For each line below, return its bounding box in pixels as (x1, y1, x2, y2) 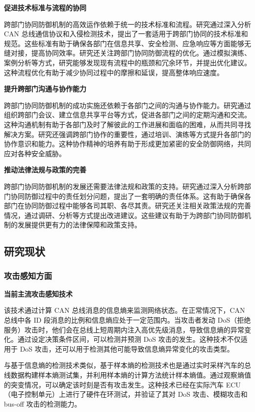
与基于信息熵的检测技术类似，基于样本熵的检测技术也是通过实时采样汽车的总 (4, 360, 251, 370)
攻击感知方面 (4, 269, 52, 281)
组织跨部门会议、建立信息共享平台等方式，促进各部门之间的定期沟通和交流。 (4, 110, 251, 120)
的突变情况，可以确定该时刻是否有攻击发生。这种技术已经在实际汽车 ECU (4, 379, 241, 389)
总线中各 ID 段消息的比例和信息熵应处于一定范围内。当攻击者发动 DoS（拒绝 (4, 315, 251, 325)
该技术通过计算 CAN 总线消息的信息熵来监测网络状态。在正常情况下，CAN (4, 305, 245, 315)
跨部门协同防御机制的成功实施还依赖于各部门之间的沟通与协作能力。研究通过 (4, 100, 251, 110)
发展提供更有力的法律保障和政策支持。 (17, 220, 141, 230)
